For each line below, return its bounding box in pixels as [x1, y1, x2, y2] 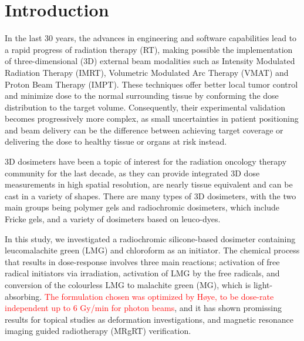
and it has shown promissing [179, 302, 282, 314]
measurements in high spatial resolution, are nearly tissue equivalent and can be [5, 178, 293, 190]
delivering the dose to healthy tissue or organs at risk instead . [5, 135, 227, 148]
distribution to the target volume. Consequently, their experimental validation [5, 101, 285, 113]
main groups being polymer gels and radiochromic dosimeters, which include [5, 201, 279, 213]
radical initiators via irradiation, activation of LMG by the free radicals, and [5, 267, 280, 279]
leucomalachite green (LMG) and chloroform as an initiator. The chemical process [5, 244, 300, 256]
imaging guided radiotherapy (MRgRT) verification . [5, 325, 191, 337]
